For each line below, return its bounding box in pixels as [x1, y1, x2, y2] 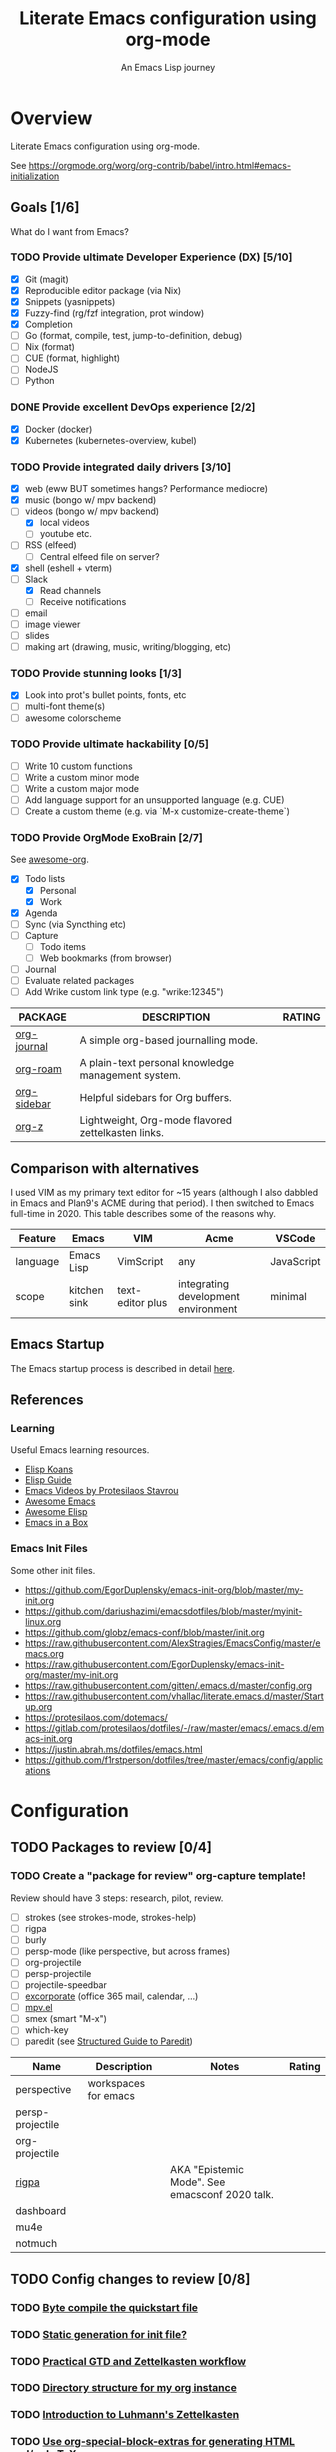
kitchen [68, 1283, 104, 1297]
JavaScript [269, 1254, 321, 1268]
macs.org [24, 1647, 65, 1659]
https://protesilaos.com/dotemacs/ [24, 1711, 168, 1723]
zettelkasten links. [79, 1126, 165, 1140]
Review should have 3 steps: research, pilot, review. [10, 1892, 224, 1904]
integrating [178, 1277, 230, 1291]
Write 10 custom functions [24, 760, 133, 772]
